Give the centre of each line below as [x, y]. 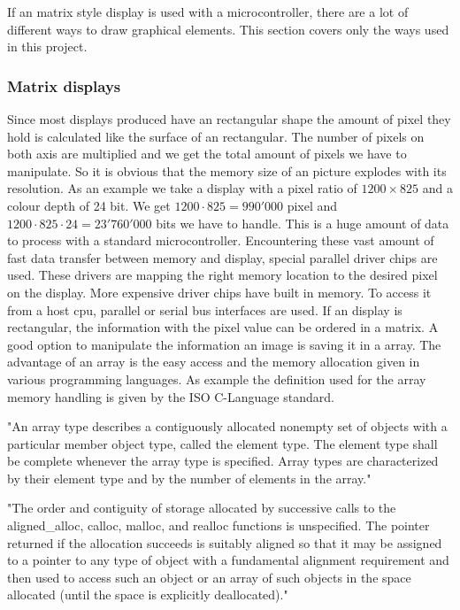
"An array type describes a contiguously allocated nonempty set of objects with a [227, 426]
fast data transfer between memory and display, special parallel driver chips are [222, 257]
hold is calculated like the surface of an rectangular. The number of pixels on [216, 136]
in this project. [47, 46]
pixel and [312, 205]
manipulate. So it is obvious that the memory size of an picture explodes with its [227, 170]
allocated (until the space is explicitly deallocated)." [148, 595]
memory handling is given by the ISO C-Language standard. [171, 396]
